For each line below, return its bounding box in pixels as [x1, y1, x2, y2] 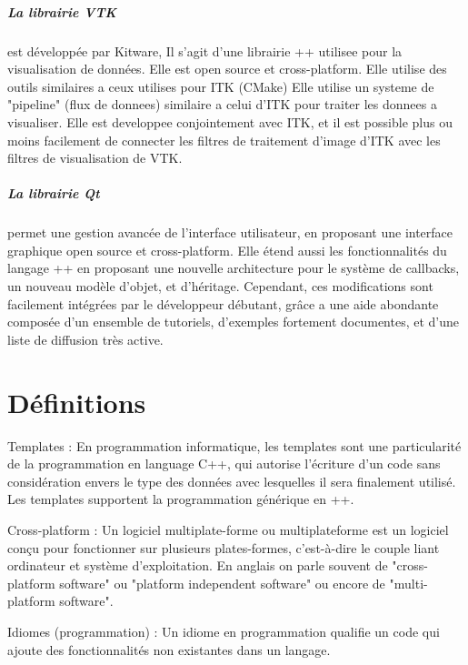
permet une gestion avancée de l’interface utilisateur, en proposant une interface [7, 223, 453, 242]
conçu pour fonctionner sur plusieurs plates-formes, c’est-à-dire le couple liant [7, 538, 440, 557]
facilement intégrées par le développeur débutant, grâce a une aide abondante [7, 294, 439, 313]
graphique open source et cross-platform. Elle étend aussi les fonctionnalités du [7, 240, 447, 259]
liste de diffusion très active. [7, 329, 164, 348]
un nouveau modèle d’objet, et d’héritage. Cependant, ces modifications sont [7, 277, 433, 296]
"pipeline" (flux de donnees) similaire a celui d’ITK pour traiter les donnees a [7, 95, 437, 114]
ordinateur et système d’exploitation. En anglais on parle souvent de [7, 556, 388, 575]
